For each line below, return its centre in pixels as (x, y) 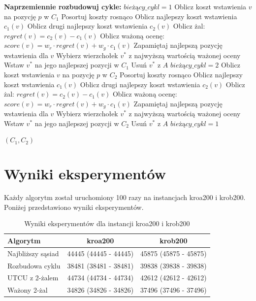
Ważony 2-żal (28, 290)
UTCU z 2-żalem (33, 278)
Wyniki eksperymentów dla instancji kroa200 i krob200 (107, 223)
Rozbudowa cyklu (34, 265)
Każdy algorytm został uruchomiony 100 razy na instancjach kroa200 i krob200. (125, 197)
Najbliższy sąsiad (33, 253)
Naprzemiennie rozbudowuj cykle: (63, 6)
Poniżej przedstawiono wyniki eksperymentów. (74, 207)
